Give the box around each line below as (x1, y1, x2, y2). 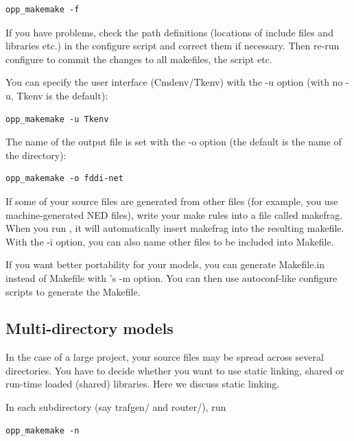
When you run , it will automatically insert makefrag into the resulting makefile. (5, 221, 344, 235)
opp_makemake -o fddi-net (5, 174, 123, 184)
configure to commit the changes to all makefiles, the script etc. (5, 51, 272, 66)
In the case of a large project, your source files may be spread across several (5, 350, 324, 364)
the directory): (5, 147, 67, 162)
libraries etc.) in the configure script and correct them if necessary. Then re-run (5, 38, 340, 53)
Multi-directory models (5, 318, 174, 339)
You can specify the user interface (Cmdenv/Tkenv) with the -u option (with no (5, 75, 343, 89)
